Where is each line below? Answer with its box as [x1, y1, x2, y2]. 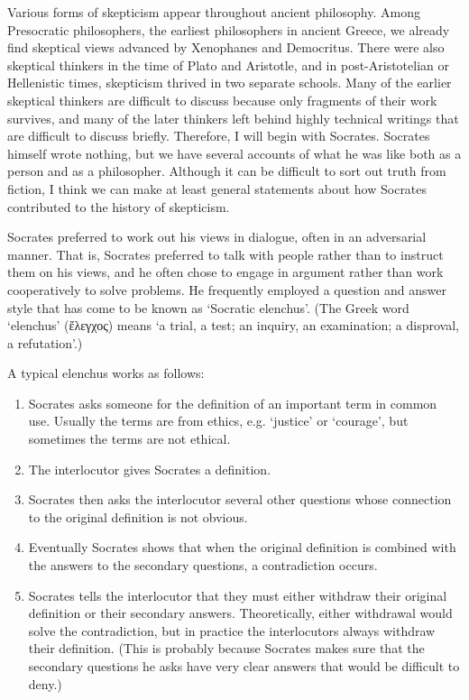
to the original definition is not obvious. [28, 507, 248, 526]
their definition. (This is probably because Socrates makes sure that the [28, 639, 425, 658]
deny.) [28, 674, 62, 693]
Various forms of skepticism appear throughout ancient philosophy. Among [7, 3, 420, 21]
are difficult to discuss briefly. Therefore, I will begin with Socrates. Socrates [7, 126, 430, 145]
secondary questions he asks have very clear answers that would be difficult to [28, 657, 460, 675]
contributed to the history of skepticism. [7, 197, 230, 216]
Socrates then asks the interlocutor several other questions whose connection [28, 490, 452, 509]
